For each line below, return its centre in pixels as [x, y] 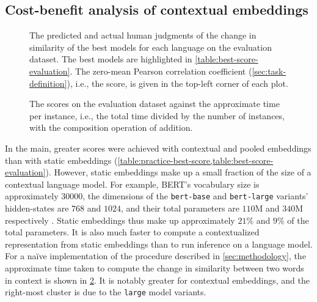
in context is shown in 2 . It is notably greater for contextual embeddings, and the [157, 280]
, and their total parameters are [180, 208]
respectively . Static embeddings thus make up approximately [120, 220]
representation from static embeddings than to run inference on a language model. [159, 244]
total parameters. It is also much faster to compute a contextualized [132, 232]
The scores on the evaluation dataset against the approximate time [155, 104]
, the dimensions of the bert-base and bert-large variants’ [195, 196]
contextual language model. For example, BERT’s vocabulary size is [132, 184]
